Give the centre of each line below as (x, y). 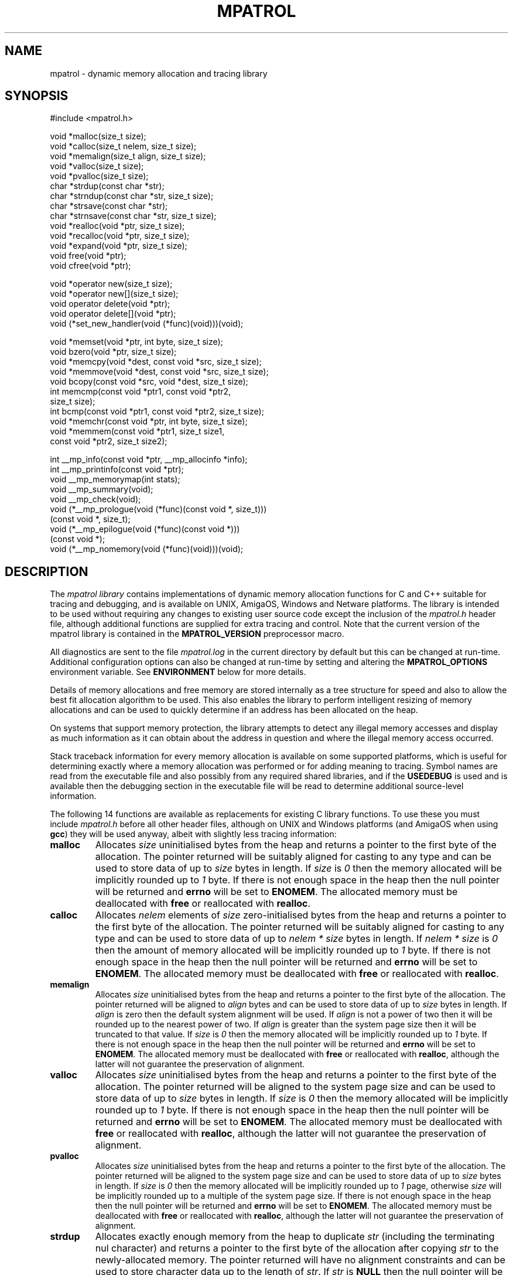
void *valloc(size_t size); (97, 166)
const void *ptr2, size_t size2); (109, 441)
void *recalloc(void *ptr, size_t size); (120, 236)
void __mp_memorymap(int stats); (115, 479)
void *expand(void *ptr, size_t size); (119, 246)
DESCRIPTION (47, 571)
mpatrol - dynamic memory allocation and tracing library (159, 73)
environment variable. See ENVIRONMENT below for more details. (178, 672)
